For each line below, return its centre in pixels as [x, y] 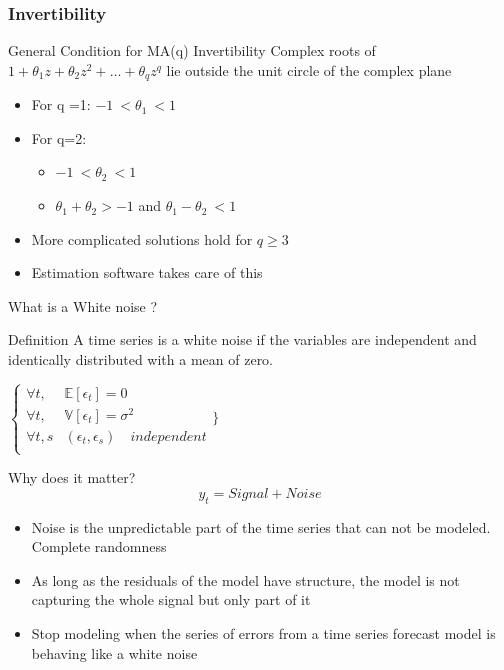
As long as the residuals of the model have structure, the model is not [245, 579]
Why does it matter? [72, 477]
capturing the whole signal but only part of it [171, 599]
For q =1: [61, 104]
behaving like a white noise [114, 652]
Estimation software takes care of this [147, 272]
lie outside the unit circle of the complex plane [309, 69]
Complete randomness [99, 546]
